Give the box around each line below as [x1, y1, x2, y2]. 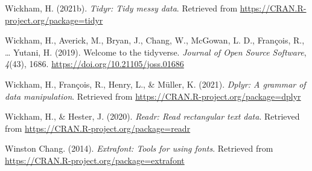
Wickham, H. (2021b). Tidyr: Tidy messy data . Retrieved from [5, 2, 238, 14]
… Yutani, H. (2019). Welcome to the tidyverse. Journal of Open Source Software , [5, 45, 307, 58]
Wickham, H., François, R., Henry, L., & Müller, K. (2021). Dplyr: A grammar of [5, 77, 306, 90]
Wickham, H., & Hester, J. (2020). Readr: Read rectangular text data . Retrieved [5, 110, 300, 123]
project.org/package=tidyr [5, 13, 103, 26]
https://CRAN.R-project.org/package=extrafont [5, 153, 185, 166]
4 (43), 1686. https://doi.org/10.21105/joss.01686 [5, 57, 184, 70]
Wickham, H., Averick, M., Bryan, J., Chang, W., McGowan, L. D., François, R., [5, 34, 305, 47]
